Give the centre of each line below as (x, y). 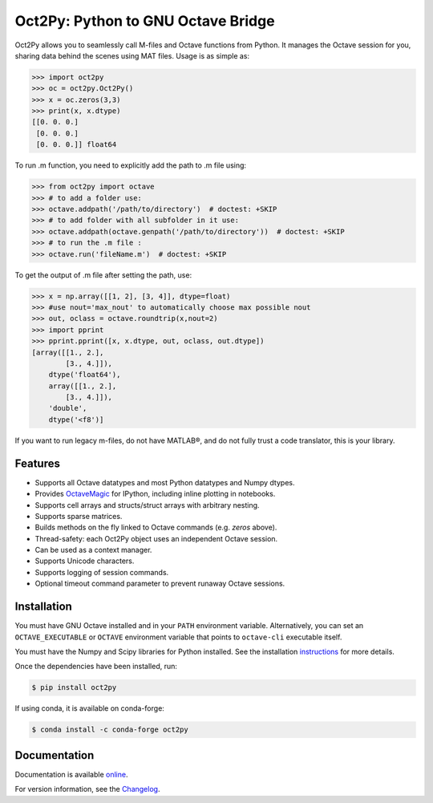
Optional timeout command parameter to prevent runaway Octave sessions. (160, 584)
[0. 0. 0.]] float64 (77, 145)
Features (37, 463)
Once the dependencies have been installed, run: (96, 667)
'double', (68, 408)
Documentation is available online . (71, 774)
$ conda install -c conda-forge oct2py (110, 730)
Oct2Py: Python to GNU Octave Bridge (145, 21)
